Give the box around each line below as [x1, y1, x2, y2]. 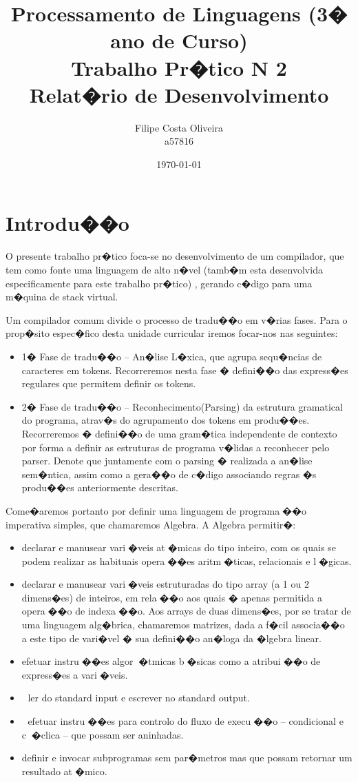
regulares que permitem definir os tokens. [21, 376, 196, 391]
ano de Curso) [110, 26, 248, 54]
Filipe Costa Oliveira [135, 120, 223, 134]
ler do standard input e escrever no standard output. [28, 690, 250, 705]
